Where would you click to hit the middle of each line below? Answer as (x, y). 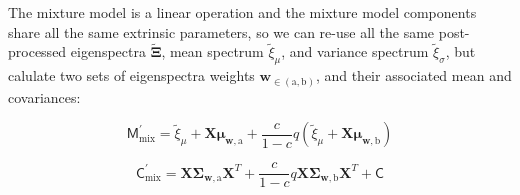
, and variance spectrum (355, 51)
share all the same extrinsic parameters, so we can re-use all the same (221, 31)
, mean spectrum (212, 51)
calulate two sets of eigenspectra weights (131, 75)
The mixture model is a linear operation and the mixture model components (242, 12)
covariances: (44, 96)
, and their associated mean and (413, 75)
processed (37, 51)
